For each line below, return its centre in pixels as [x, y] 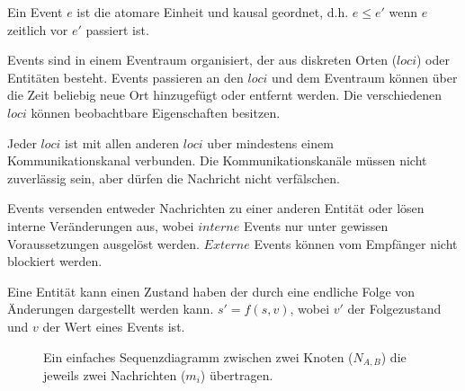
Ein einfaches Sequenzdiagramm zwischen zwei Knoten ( [198, 356]
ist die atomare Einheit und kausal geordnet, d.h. [213, 12]
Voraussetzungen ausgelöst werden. [103, 243]
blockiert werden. [55, 261]
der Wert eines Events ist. [114, 326]
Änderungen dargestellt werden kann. [111, 309]
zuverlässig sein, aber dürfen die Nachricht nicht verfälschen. [174, 178]
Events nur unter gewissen [316, 225]
